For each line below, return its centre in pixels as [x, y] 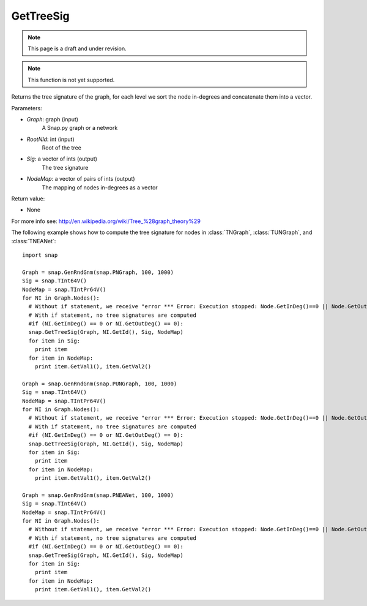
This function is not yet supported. [71, 80]
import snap [40, 255]
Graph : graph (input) [53, 119]
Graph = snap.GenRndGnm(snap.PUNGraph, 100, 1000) [100, 384]
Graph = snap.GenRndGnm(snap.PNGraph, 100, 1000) [98, 272]
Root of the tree [62, 148]
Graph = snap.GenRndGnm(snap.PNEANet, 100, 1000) [98, 495]
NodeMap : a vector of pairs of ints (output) [81, 179]
